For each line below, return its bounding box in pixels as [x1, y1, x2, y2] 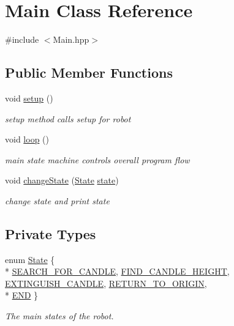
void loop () [5, 133, 49, 146]
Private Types [5, 224, 96, 243]
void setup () [5, 91, 53, 104]
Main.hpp [53, 33, 89, 46]
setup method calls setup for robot [5, 112, 131, 125]
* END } [5, 289, 39, 302]
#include [5, 33, 39, 46]
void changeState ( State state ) [5, 174, 119, 187]
